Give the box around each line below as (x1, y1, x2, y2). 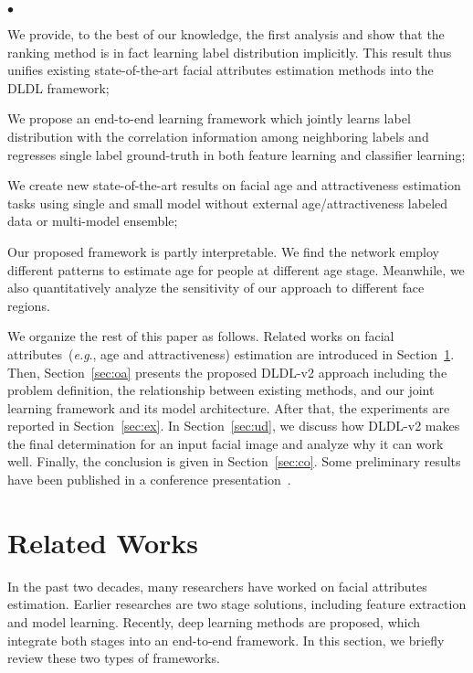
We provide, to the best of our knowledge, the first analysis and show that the (7, 25, 445, 43)
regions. (7, 295, 50, 315)
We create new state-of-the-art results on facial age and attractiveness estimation (7, 176, 461, 195)
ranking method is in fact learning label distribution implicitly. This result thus (7, 42, 452, 61)
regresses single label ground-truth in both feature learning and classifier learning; (7, 144, 466, 164)
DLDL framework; (7, 78, 110, 97)
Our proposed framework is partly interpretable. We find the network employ (7, 241, 440, 261)
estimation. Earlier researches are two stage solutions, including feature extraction (7, 594, 467, 614)
